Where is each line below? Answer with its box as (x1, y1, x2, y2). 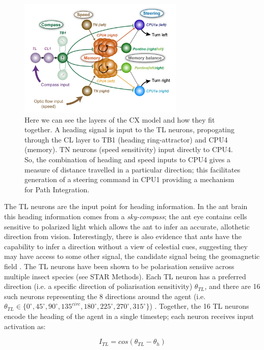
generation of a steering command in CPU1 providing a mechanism (24, 174, 234, 185)
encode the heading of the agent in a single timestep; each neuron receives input (4, 310, 254, 321)
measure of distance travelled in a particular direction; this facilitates (24, 164, 241, 174)
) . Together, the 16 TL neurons (149, 301, 249, 311)
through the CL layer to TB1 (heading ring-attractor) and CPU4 (24, 134, 228, 144)
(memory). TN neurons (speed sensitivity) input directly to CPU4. (24, 144, 233, 155)
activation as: (4, 320, 46, 331)
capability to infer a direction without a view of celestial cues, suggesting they (4, 241, 248, 251)
